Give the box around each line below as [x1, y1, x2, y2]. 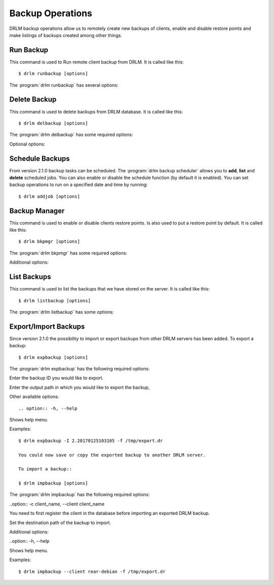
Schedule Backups [9, 154, 70, 163]
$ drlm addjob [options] [18, 193, 80, 199]
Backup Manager [9, 206, 65, 215]
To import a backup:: [18, 466, 72, 472]
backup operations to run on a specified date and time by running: [9, 181, 148, 188]
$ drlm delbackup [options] [18, 120, 88, 126]
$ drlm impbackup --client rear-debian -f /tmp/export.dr [18, 568, 166, 574]
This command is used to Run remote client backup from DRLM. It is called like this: [9, 59, 184, 65]
